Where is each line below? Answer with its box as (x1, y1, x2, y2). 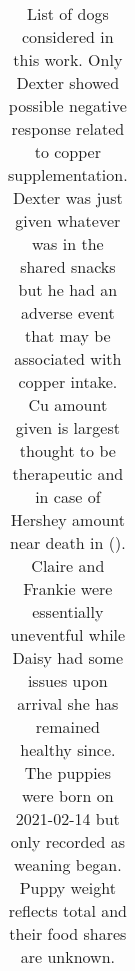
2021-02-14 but (15, 807, 120, 830)
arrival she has (17, 692, 119, 715)
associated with (14, 347, 122, 370)
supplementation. (8, 163, 128, 186)
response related (11, 117, 125, 140)
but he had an (18, 278, 118, 301)
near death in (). (10, 531, 126, 554)
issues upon (27, 669, 108, 692)
